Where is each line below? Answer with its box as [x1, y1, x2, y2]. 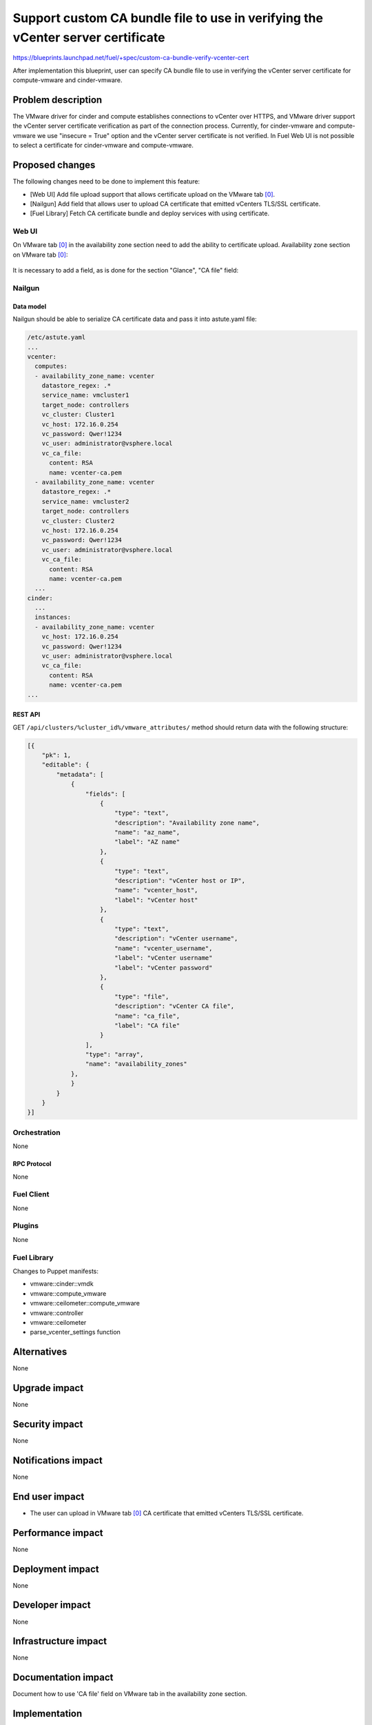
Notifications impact [12, 1455, 103, 1466]
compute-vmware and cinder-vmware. [12, 76, 123, 84]
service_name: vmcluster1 [41, 391, 130, 400]
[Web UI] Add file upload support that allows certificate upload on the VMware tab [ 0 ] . [30, 190, 276, 198]
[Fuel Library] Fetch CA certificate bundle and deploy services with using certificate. [30, 209, 270, 217]
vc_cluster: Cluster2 [41, 517, 115, 524]
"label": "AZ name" [114, 838, 180, 846]
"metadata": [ [56, 770, 104, 778]
